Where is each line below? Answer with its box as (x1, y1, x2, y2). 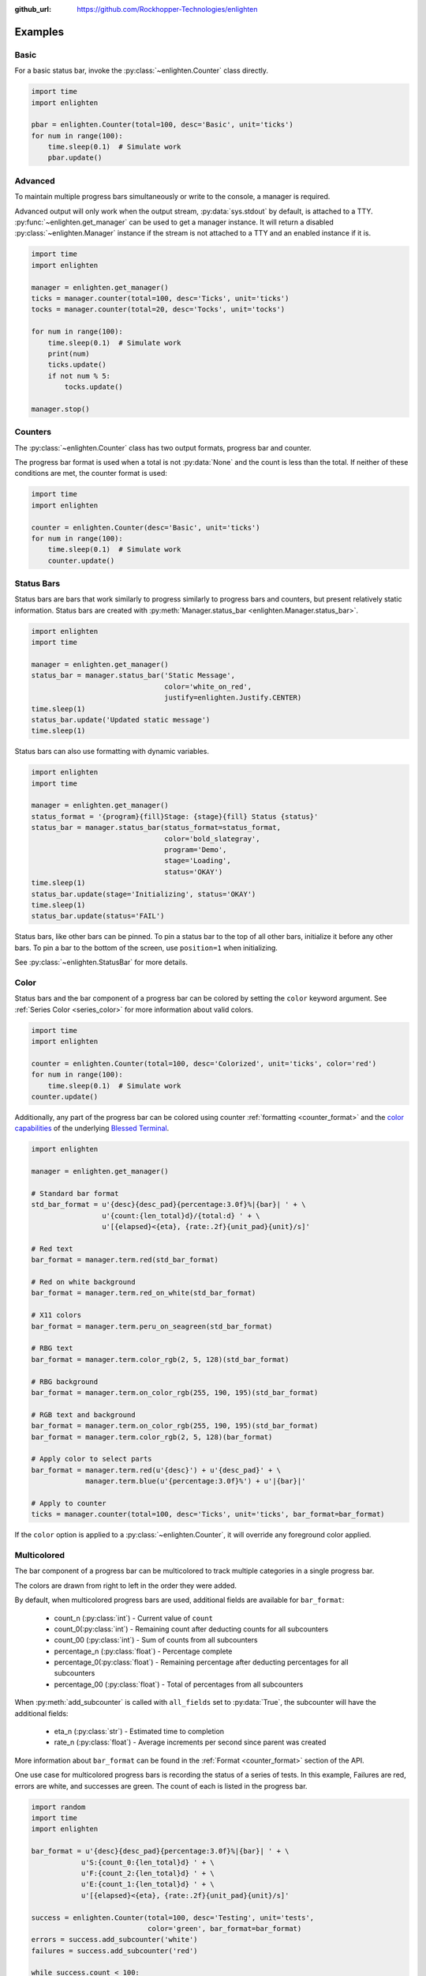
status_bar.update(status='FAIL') (31, 911, 165, 921)
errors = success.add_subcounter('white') (31, 1935, 198, 1944)
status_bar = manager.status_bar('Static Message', (31, 671, 236, 680)
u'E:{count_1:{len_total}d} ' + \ (80, 1880, 215, 1889)
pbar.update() (47, 153, 103, 162)
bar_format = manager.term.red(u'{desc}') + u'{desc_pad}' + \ (31, 1465, 282, 1474)
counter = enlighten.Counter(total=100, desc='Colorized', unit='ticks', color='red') (31, 1059, 377, 1068)
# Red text (31, 1244, 73, 1253)
